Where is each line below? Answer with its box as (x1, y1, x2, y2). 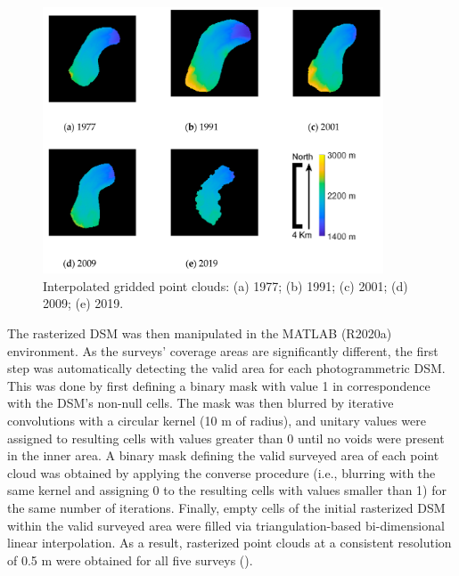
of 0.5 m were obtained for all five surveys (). (7, 550, 253, 569)
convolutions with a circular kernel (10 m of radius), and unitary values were (7, 410, 426, 429)
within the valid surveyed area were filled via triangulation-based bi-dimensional (7, 515, 445, 534)
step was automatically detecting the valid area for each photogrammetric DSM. (7, 359, 446, 377)
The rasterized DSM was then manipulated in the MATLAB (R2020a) (7, 324, 392, 343)
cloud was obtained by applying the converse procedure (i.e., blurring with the (7, 463, 436, 482)
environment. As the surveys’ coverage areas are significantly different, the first (7, 341, 439, 360)
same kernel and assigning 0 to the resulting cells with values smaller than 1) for (7, 481, 447, 499)
